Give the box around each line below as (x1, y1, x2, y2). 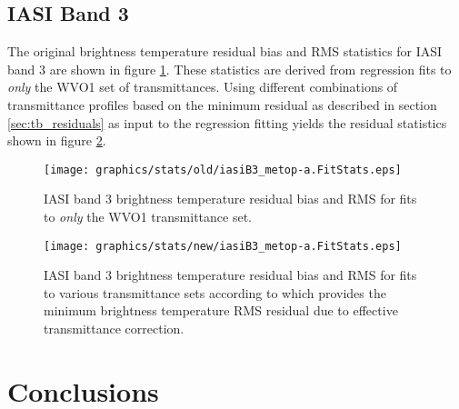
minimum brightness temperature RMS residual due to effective (44, 301, 398, 320)
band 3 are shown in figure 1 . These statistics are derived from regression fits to (7, 59, 452, 78)
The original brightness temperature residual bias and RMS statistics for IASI (7, 42, 443, 61)
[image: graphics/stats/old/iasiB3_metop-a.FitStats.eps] (44, 163, 402, 176)
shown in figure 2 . (7, 131, 106, 150)
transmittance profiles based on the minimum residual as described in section (7, 95, 437, 114)
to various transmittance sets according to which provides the (44, 283, 386, 302)
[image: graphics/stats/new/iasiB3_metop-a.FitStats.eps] (44, 239, 402, 253)
